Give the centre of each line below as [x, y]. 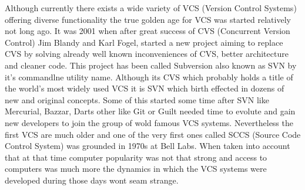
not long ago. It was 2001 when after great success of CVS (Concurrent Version [148, 31]
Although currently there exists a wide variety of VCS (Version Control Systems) [151, 8]
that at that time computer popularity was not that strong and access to [136, 157]
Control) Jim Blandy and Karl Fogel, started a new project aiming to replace [144, 42]
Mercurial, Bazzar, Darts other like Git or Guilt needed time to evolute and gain [150, 111]
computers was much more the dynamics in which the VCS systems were [136, 169]
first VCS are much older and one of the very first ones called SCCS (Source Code [153, 134]
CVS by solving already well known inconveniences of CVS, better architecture [147, 54]
